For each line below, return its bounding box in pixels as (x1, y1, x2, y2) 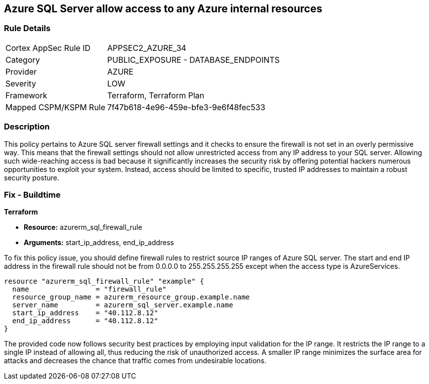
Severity (5, 78, 36, 88)
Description (4, 122, 50, 132)
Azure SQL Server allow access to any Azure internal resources (4, 2, 322, 15)
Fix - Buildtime (4, 189, 61, 200)
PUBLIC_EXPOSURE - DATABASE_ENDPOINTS (107, 54, 280, 65)
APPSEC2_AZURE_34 (107, 43, 186, 53)
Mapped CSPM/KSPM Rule (5, 102, 106, 112)
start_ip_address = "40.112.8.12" (12, 309, 158, 317)
